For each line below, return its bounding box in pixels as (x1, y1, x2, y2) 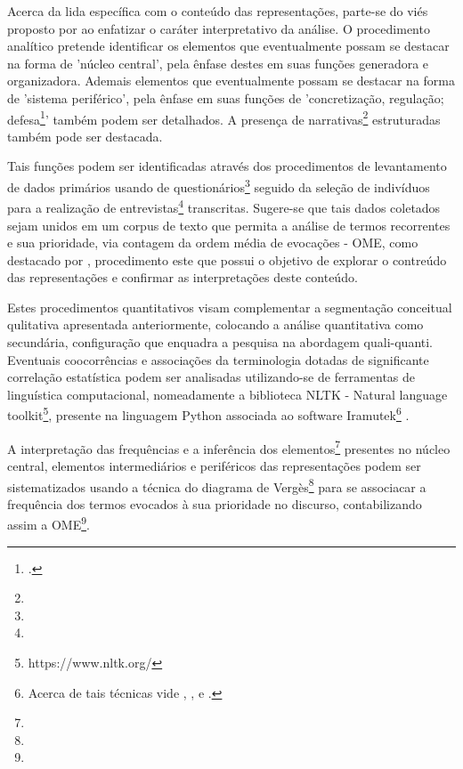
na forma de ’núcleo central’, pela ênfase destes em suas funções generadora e (7, 53, 429, 72)
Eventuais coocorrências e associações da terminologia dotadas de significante (7, 350, 429, 368)
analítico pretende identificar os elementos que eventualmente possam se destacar (7, 36, 450, 55)
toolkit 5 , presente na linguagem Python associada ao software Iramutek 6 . (7, 403, 410, 425)
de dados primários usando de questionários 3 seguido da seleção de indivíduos (7, 175, 430, 196)
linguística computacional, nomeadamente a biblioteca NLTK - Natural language (7, 384, 448, 403)
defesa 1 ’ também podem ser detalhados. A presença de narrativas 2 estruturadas (7, 107, 441, 128)
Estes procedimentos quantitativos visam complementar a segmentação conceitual (7, 297, 452, 316)
